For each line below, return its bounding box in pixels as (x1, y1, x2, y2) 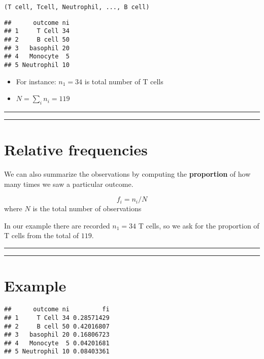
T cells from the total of (4, 230, 79, 241)
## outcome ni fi (4, 306, 110, 313)
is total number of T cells (84, 76, 163, 86)
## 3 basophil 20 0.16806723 (4, 331, 110, 339)
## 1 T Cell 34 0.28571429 (4, 314, 110, 321)
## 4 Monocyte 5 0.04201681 (4, 339, 110, 347)
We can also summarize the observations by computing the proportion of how (4, 169, 251, 179)
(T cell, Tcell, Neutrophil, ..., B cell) (4, 4, 150, 11)
